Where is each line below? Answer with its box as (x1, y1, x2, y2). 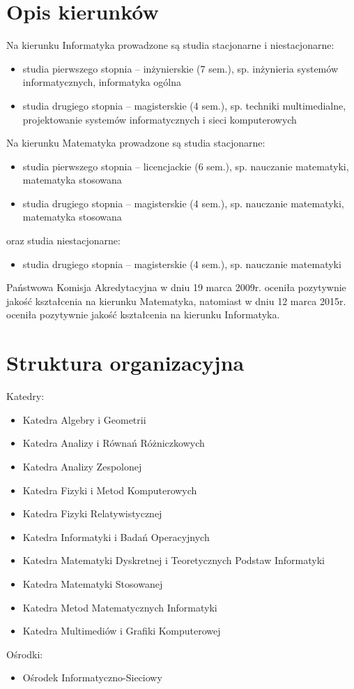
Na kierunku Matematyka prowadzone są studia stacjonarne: (6, 135, 265, 150)
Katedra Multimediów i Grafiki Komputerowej (22, 623, 221, 638)
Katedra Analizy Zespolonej (22, 459, 142, 473)
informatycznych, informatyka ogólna (22, 75, 182, 89)
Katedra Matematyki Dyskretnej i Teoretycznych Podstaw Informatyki (22, 553, 325, 568)
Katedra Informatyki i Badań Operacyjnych (22, 529, 210, 544)
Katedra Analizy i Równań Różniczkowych (22, 436, 205, 450)
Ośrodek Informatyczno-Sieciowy (22, 670, 162, 685)
